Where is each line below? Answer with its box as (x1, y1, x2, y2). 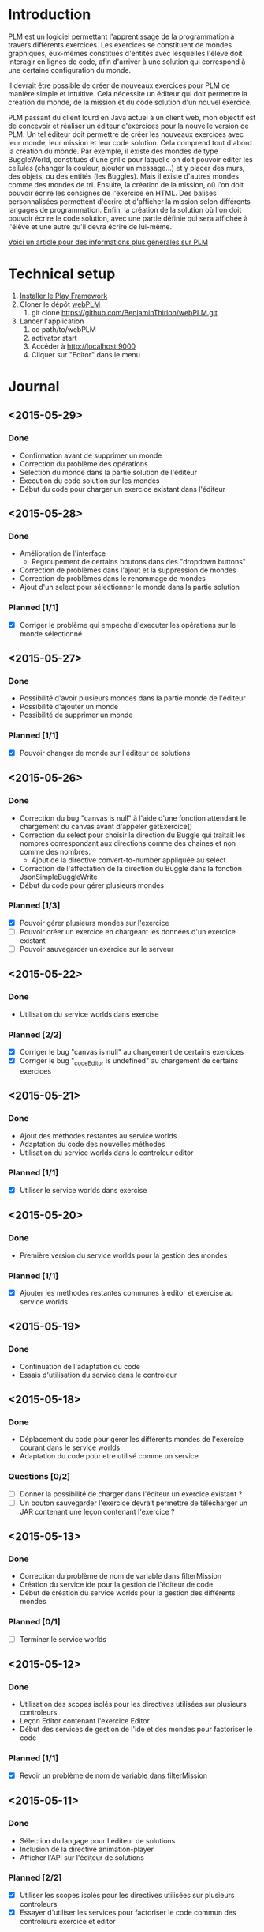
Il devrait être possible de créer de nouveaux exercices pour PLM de (8, 81, 230, 90)
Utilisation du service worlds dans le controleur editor (19, 1148, 194, 1157)
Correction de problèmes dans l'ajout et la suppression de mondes (19, 565, 236, 575)
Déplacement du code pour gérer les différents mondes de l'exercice (19, 1435, 244, 1444)
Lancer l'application (19, 316, 84, 326)
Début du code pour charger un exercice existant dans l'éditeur (19, 484, 226, 493)
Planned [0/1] (8, 1617, 61, 1628)
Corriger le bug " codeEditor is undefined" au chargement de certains (19, 1056, 239, 1067)
